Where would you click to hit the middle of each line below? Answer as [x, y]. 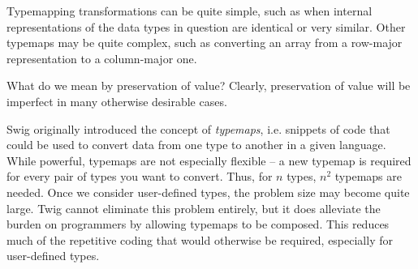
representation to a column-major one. [102, 58]
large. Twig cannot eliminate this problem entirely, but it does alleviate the [194, 208]
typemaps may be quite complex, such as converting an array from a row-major [205, 43]
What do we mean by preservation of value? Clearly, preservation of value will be [209, 85]
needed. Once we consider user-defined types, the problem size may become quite [208, 192]
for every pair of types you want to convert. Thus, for [140, 176]
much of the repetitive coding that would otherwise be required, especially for [200, 239]
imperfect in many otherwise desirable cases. [117, 101]
